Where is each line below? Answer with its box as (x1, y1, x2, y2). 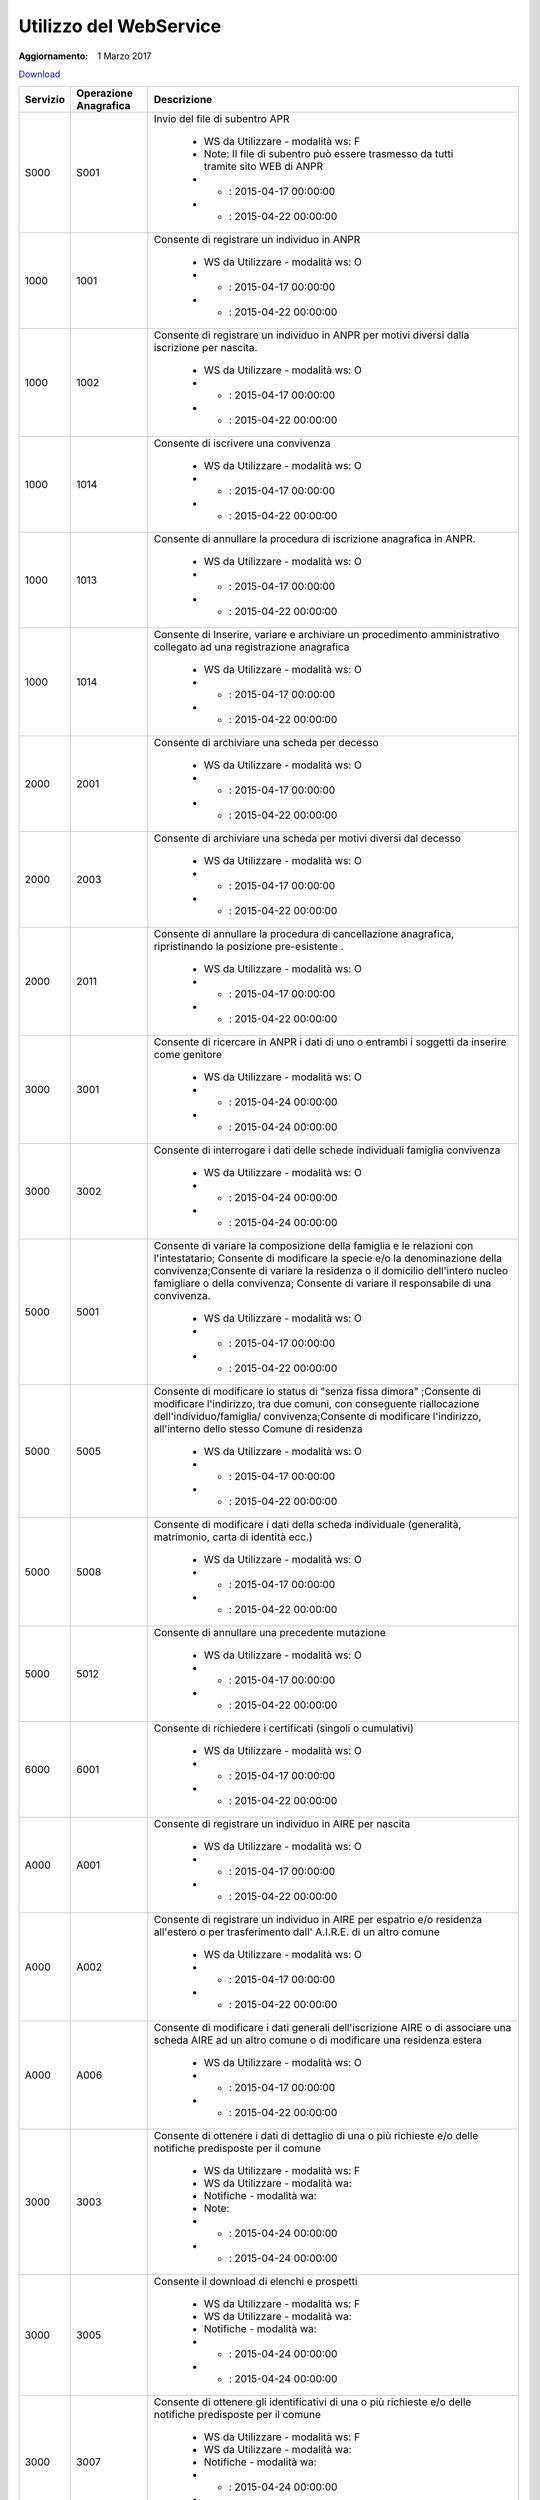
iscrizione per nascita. (153, 341, 258, 355)
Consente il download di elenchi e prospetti (153, 2275, 358, 2289)
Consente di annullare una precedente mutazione (153, 1626, 386, 1640)
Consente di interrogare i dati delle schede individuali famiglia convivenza (153, 1143, 501, 1157)
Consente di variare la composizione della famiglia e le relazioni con (153, 1239, 474, 1253)
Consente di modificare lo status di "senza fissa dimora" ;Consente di (153, 1385, 482, 1399)
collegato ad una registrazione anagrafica (153, 640, 350, 654)
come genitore (153, 1048, 222, 1062)
